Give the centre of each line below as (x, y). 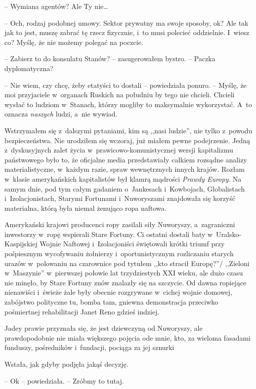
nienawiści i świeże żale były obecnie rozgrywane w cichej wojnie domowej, (119, 292)
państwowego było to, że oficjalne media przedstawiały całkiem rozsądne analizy (126, 159)
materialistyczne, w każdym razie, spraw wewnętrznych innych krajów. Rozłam (125, 169)
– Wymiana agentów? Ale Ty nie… (56, 6)
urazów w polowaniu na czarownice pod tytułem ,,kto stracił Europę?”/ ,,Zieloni (127, 263)
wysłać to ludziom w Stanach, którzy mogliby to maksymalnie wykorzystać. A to (128, 104)
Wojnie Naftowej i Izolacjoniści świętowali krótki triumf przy (132, 244)
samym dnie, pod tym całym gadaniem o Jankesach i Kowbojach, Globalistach (125, 188)
